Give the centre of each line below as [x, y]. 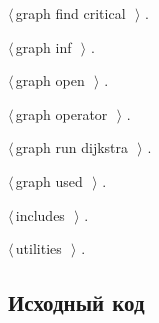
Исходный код [76, 302]
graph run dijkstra [72, 147]
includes [40, 214]
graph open [50, 80]
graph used [49, 180]
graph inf [43, 46]
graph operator [61, 113]
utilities [38, 248]
